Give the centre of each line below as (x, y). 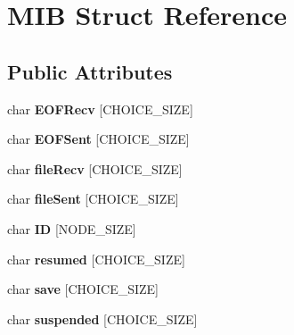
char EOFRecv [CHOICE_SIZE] (100, 109)
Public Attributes (90, 71)
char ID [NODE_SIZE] (72, 228)
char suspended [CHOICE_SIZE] (102, 318)
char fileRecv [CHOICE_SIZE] (95, 168)
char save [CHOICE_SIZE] (83, 289)
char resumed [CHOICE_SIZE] (96, 259)
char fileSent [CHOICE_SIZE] (93, 199)
